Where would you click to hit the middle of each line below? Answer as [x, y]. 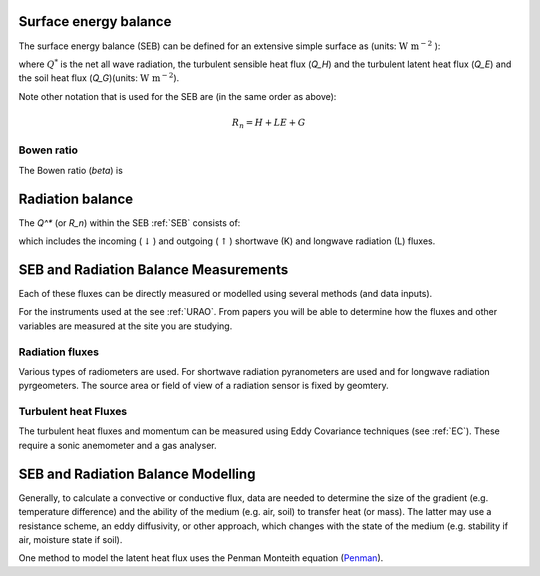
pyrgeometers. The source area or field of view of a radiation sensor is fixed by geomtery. [203, 386]
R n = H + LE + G [268, 123]
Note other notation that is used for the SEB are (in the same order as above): [177, 96]
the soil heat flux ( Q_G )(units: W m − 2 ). [99, 77]
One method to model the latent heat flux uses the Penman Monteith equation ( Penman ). [201, 558]
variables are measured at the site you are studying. [125, 326]
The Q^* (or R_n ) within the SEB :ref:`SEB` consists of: [129, 222]
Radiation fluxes [59, 352]
